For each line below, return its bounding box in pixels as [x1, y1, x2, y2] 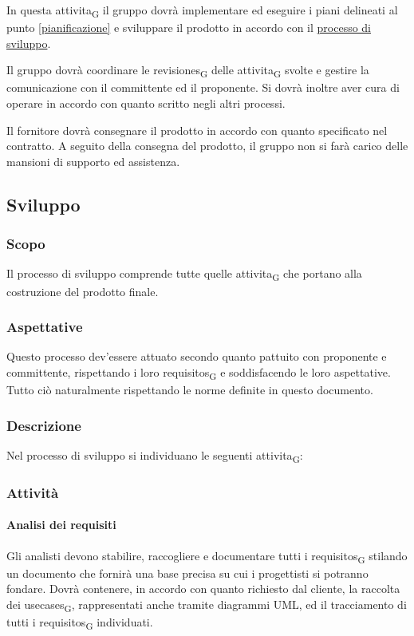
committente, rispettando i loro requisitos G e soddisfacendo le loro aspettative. [6, 363, 391, 382]
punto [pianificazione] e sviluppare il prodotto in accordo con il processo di [6, 19, 372, 36]
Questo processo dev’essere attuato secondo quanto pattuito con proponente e [6, 348, 387, 365]
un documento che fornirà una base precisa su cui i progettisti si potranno [6, 564, 369, 581]
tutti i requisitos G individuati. [6, 614, 153, 632]
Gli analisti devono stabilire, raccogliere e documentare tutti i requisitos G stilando [6, 547, 408, 566]
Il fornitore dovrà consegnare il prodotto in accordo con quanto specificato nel [6, 121, 388, 138]
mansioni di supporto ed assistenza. [6, 152, 180, 169]
